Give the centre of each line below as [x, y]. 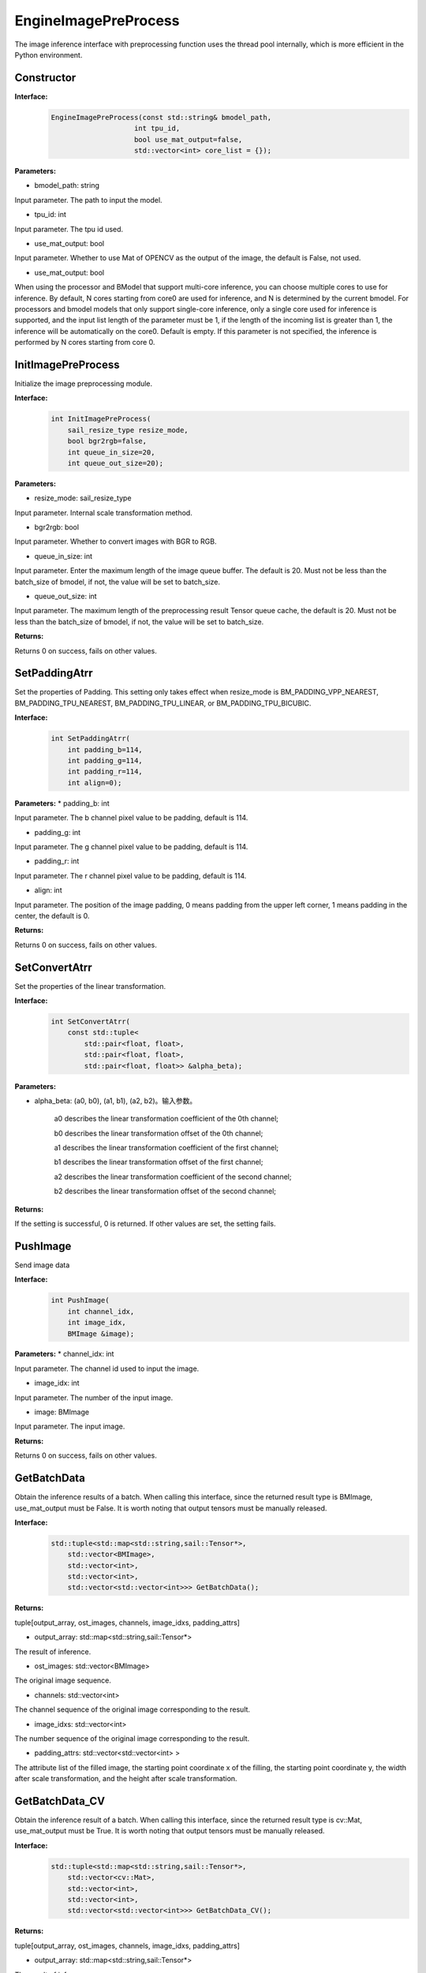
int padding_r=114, [105, 772]
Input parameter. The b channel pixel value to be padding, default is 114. [131, 818]
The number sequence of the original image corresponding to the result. [132, 1738]
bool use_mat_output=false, [189, 139]
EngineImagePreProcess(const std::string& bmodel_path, [161, 117]
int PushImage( [80, 1301]
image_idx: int [57, 1383]
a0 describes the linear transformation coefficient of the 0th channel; [166, 1119]
